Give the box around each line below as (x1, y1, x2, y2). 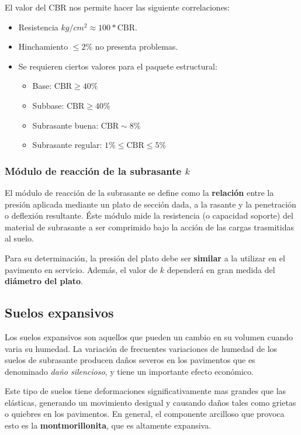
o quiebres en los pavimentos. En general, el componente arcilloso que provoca (5, 408, 285, 420)
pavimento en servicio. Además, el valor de (5, 263, 158, 275)
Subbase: (32, 99, 64, 111)
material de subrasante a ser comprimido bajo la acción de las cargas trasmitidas (5, 220, 295, 233)
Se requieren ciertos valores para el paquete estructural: (18, 60, 217, 72)
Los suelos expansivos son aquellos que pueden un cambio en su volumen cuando (5, 330, 293, 343)
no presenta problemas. (95, 40, 178, 53)
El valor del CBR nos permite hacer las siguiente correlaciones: (5, 1, 230, 13)
